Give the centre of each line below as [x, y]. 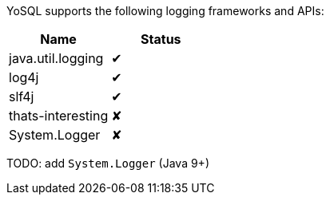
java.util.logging [56, 58]
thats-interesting [59, 116]
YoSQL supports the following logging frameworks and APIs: [165, 11]
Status [161, 39]
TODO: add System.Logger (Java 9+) [108, 163]
